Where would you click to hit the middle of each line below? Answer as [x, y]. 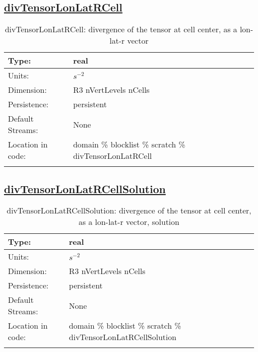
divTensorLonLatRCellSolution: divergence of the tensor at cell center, [129, 211]
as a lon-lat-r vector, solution [129, 222]
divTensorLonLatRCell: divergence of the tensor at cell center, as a [121, 29]
